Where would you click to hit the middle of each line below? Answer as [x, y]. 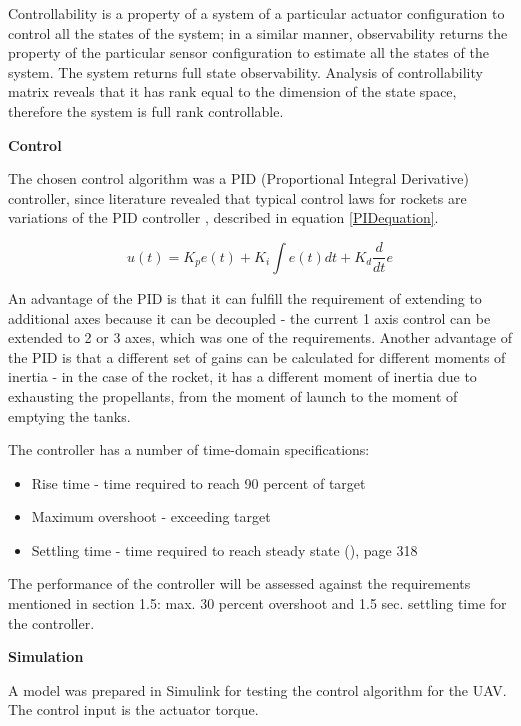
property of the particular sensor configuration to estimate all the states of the [248, 52]
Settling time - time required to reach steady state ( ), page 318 [224, 549]
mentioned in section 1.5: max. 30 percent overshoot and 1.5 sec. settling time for [257, 603]
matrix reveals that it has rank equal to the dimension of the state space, [232, 91]
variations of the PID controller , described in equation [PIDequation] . [223, 217]
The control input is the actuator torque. [133, 709]
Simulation [46, 656]
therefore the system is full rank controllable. [146, 110]
